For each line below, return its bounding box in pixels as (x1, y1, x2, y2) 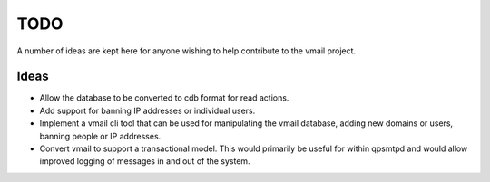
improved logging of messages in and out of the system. (39, 156, 250, 167)
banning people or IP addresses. (39, 130, 162, 141)
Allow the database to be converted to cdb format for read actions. (39, 92, 289, 103)
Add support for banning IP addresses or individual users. (39, 105, 256, 116)
